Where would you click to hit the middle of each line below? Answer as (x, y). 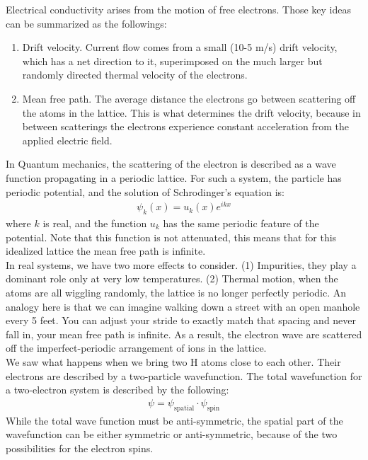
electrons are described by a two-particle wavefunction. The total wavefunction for (184, 375)
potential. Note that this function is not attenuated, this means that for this (171, 237)
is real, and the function (95, 223)
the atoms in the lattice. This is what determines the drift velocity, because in (191, 112)
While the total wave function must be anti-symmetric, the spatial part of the (174, 420)
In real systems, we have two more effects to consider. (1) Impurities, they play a (181, 264)
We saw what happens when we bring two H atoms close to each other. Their (173, 361)
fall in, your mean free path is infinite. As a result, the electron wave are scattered (184, 334)
